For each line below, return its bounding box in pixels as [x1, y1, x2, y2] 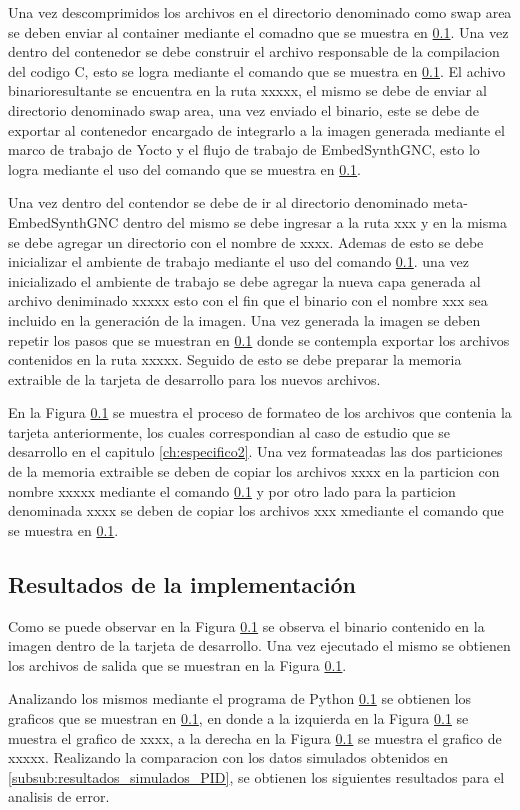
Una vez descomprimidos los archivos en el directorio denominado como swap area [8, 2, 512, 22]
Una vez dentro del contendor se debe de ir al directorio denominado [8, 192, 429, 213]
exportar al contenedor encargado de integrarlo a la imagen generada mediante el [8, 119, 505, 140]
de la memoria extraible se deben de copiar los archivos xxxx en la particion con [8, 461, 500, 482]
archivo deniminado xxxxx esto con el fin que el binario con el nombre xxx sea [8, 290, 488, 311]
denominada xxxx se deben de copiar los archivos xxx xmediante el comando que [8, 500, 504, 521]
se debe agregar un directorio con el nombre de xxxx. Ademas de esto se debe [8, 231, 484, 252]
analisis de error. [8, 786, 110, 807]
